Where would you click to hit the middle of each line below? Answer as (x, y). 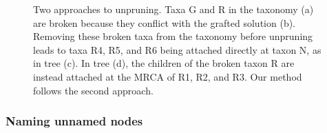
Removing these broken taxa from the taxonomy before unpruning (173, 36)
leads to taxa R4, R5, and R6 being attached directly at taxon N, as (177, 49)
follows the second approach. (93, 90)
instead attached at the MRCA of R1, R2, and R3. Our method (168, 76)
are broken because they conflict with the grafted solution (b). (165, 22)
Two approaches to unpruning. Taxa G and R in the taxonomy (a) (173, 9)
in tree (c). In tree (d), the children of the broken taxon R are (164, 63)
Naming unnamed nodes (74, 121)
